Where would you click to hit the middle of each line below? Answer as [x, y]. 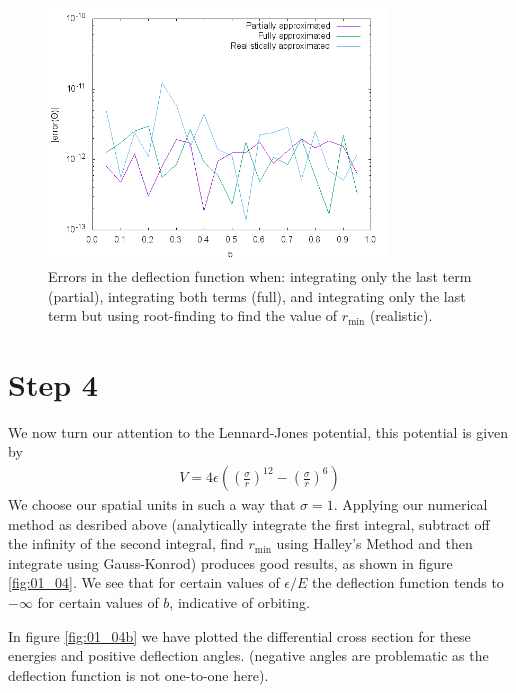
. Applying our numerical [410, 504]
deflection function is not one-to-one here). [138, 674]
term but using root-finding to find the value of [193, 315]
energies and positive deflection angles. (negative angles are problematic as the [248, 655]
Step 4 [53, 383]
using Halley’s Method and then [374, 543]
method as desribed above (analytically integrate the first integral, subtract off [249, 523]
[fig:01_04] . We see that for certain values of [144, 582]
